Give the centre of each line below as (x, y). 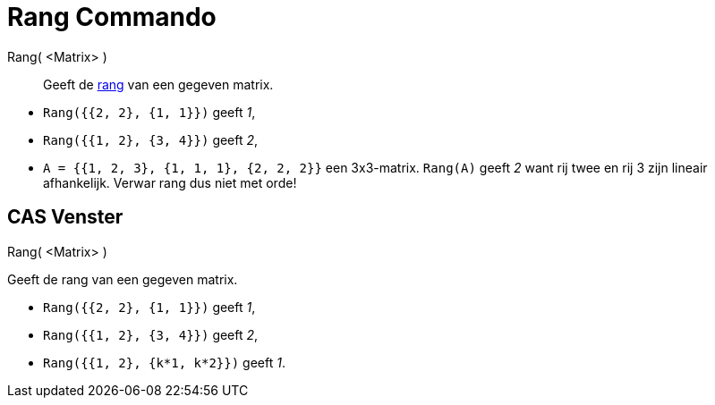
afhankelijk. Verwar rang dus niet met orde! (170, 182)
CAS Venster (65, 217)
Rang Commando (112, 17)
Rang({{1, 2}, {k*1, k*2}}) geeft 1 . (164, 362)
